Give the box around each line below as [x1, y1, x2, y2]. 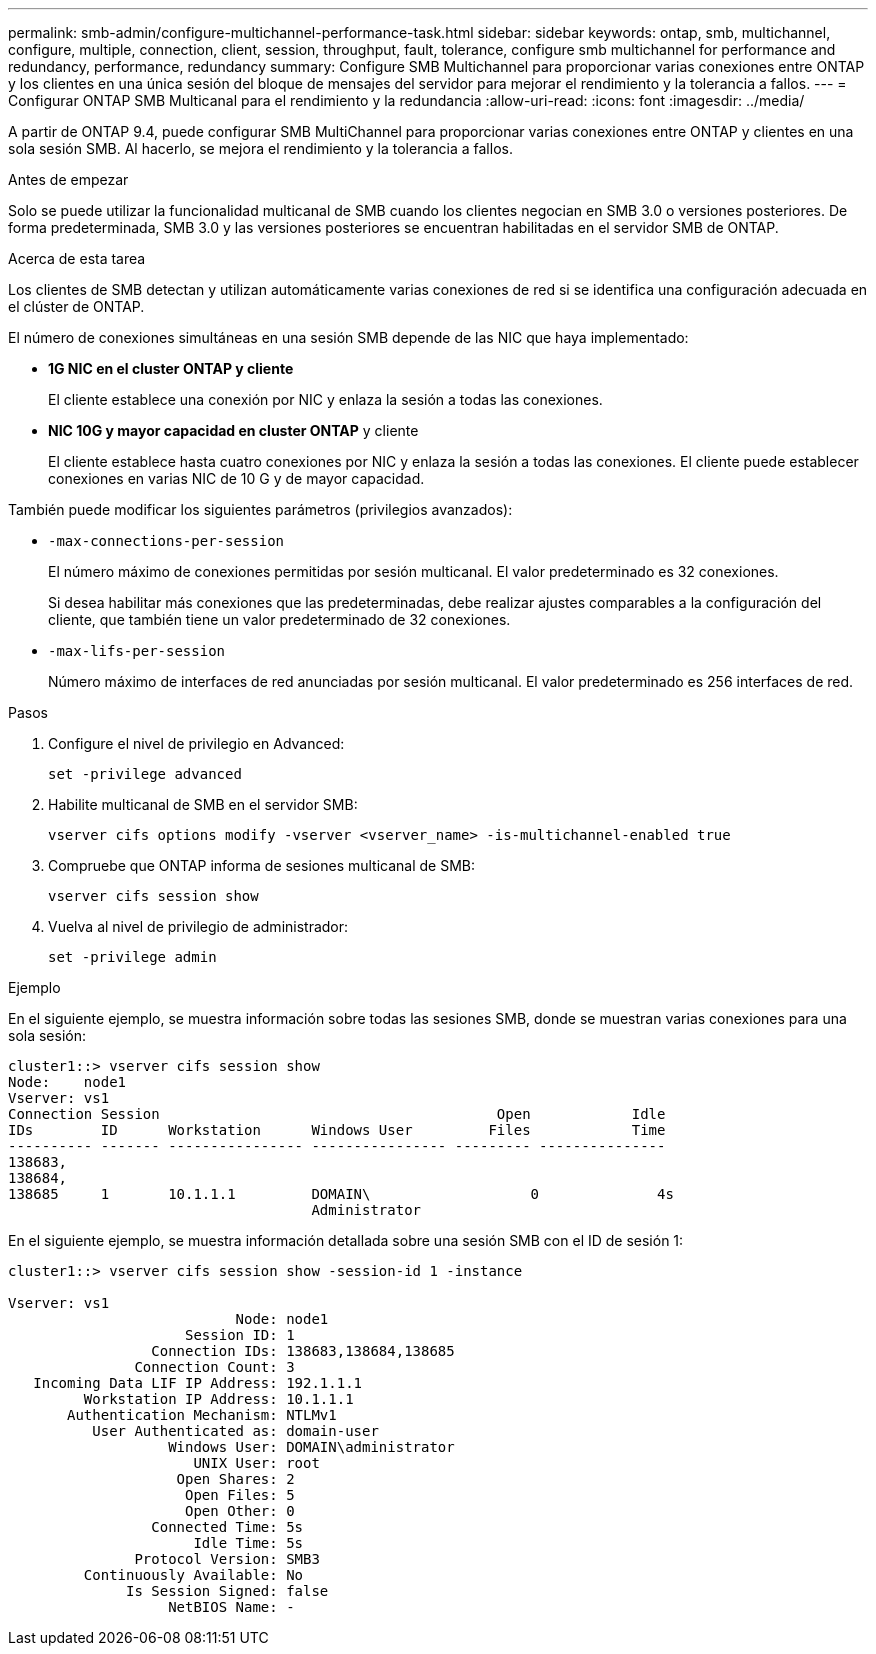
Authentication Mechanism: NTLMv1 [67, 1407, 337, 1423]
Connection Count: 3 [134, 1359, 295, 1375]
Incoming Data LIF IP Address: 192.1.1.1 [33, 1375, 363, 1391]
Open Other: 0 [185, 1503, 295, 1519]
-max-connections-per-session [48, 533, 285, 549]
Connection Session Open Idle [8, 1106, 666, 1122]
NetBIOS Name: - [168, 1599, 295, 1615]
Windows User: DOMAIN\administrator [168, 1439, 455, 1455]
